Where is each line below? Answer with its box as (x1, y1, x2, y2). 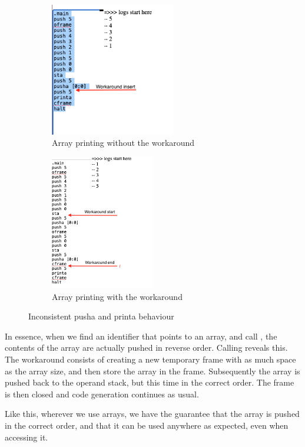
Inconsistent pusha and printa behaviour (28, 310, 174, 322)
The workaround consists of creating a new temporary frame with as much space (5, 353, 296, 366)
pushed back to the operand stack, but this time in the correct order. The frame (5, 376, 294, 389)
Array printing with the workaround (52, 290, 183, 302)
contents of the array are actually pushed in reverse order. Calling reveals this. (5, 341, 288, 354)
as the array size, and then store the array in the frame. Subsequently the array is (5, 364, 300, 377)
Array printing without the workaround (52, 136, 195, 149)
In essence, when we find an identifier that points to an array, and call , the (5, 329, 277, 342)
